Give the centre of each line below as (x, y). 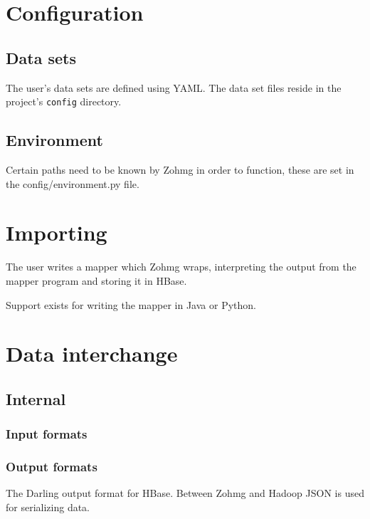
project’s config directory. (64, 101)
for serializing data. (48, 507)
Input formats (47, 434)
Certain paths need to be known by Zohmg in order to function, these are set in (180, 170)
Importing (57, 232)
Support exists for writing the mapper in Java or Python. (131, 304)
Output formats (52, 467)
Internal (36, 398)
